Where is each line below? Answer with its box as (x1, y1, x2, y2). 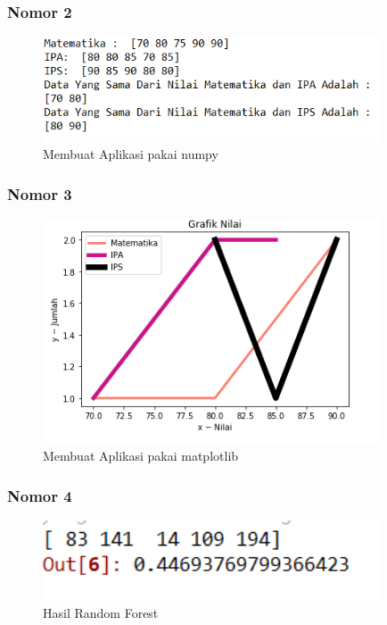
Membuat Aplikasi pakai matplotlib (43, 446, 239, 465)
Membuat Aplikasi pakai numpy (43, 145, 218, 163)
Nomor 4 (7, 484, 72, 506)
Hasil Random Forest (43, 603, 159, 621)
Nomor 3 (7, 182, 72, 204)
